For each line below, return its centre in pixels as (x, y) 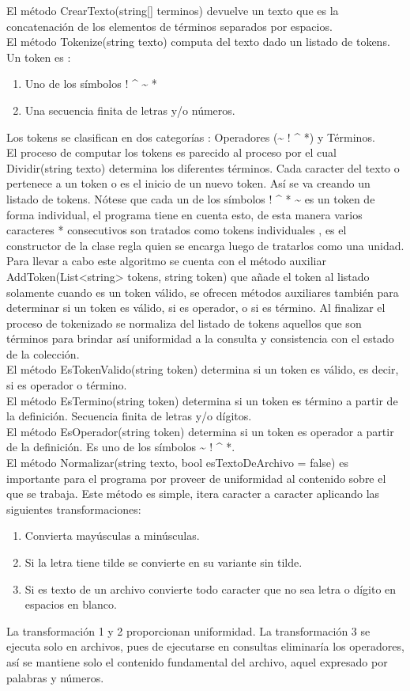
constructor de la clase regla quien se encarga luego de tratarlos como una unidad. (205, 245)
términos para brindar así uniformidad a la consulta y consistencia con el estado (200, 338)
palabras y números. (55, 677)
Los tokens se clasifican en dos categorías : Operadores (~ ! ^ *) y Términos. (191, 137)
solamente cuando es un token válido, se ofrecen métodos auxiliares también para (203, 292)
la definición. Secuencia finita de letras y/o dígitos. (129, 416)
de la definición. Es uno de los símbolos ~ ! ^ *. (121, 447)
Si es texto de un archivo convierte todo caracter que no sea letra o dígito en (211, 588)
